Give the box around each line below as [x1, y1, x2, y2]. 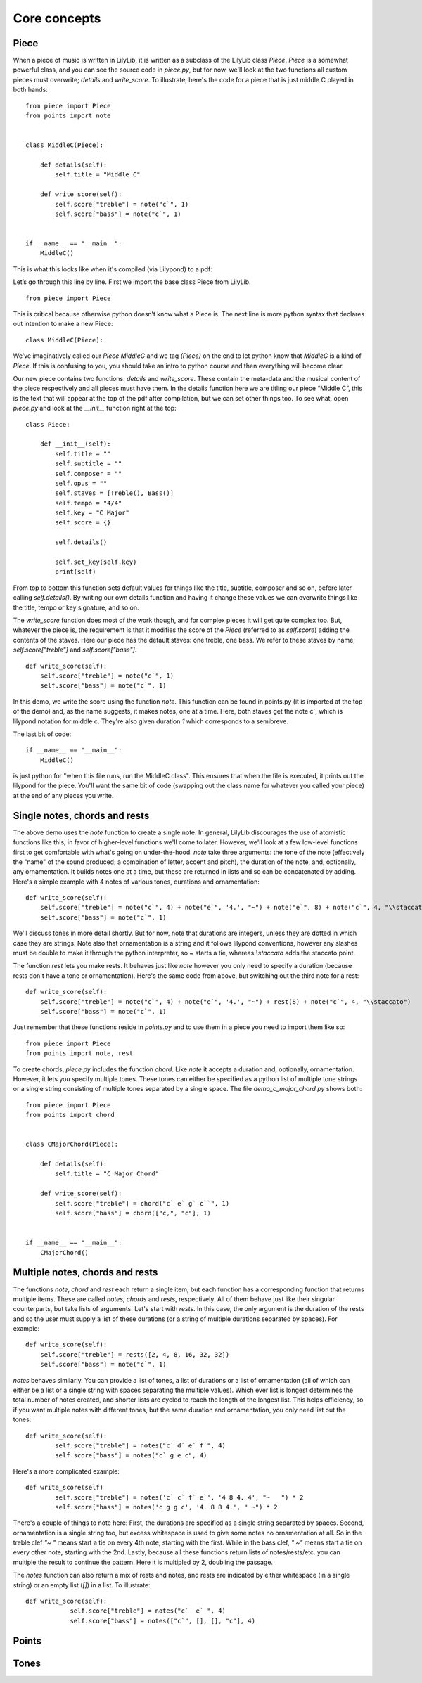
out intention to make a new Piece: [13, 320, 113, 328]
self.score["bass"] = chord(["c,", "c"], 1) [55, 1209, 211, 1218]
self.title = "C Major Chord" [55, 1170, 160, 1178]
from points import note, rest [25, 1050, 134, 1057]
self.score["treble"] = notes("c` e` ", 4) [70, 1607, 226, 1615]
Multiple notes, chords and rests [13, 1266, 158, 1279]
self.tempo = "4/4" [55, 499, 122, 507]
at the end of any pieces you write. [13, 791, 114, 799]
